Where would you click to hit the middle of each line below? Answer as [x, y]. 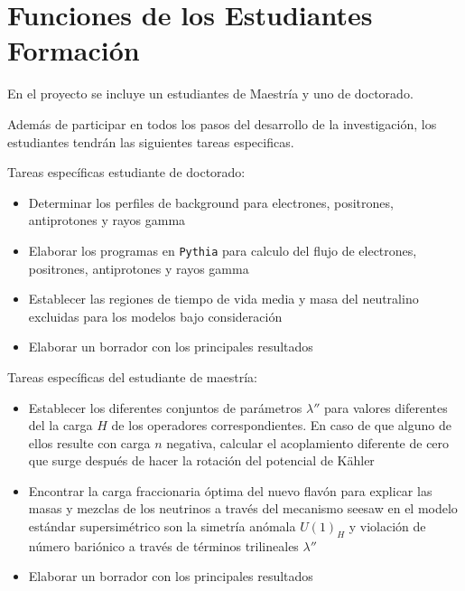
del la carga [60, 425]
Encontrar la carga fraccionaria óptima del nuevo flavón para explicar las [230, 490]
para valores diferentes [386, 407]
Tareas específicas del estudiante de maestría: [132, 376]
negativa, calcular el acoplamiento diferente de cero [308, 442]
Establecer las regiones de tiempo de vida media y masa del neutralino [223, 299]
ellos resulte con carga [89, 442]
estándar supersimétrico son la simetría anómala [162, 526]
